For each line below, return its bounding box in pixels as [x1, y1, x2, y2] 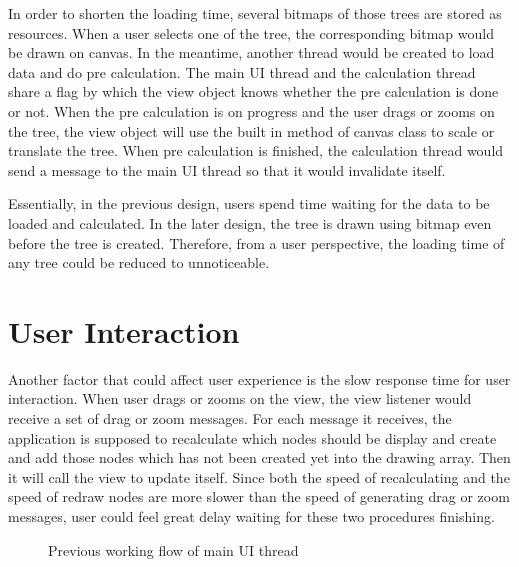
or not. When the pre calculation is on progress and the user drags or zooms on [8, 100, 495, 121]
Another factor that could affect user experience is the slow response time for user [8, 368, 511, 389]
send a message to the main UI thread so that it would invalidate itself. [8, 159, 446, 180]
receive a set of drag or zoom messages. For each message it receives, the [8, 408, 452, 429]
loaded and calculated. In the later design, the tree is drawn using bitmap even [8, 212, 492, 233]
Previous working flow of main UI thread [48, 539, 299, 560]
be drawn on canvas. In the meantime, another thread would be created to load [8, 42, 495, 63]
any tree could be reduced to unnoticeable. [8, 252, 270, 273]
